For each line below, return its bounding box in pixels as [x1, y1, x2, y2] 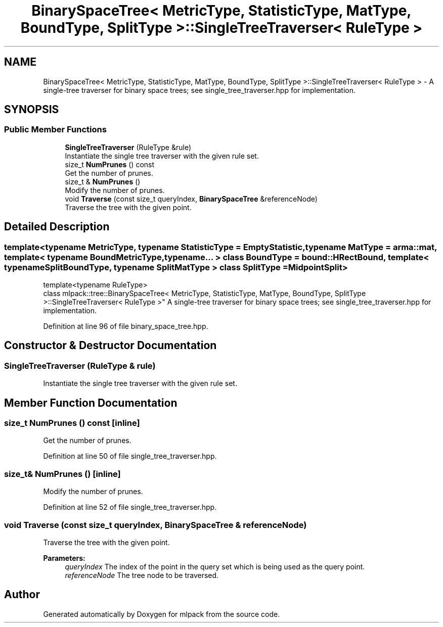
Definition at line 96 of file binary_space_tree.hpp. [43, 322, 208, 331]
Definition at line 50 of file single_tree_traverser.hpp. [43, 452, 217, 461]
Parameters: [43, 553, 85, 562]
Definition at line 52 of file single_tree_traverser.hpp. [43, 503, 217, 512]
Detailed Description [4, 220, 110, 233]
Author [4, 588, 40, 601]
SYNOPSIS [4, 103, 59, 116]
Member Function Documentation [4, 396, 178, 409]
